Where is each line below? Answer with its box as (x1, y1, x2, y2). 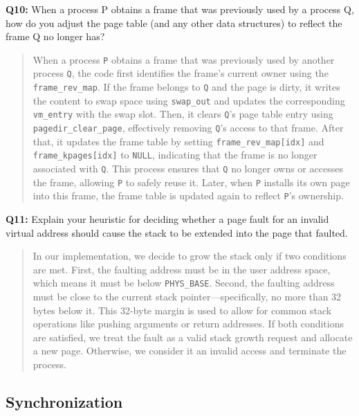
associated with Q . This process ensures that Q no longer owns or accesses (33, 161, 343, 176)
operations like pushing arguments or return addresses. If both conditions (33, 316, 344, 331)
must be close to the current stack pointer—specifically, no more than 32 (33, 289, 342, 304)
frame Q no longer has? (6, 29, 105, 44)
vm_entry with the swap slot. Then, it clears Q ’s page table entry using (33, 107, 333, 121)
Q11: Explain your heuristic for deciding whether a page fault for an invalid (6, 212, 329, 226)
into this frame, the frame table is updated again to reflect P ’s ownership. (33, 188, 344, 203)
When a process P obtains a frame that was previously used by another (33, 52, 335, 66)
